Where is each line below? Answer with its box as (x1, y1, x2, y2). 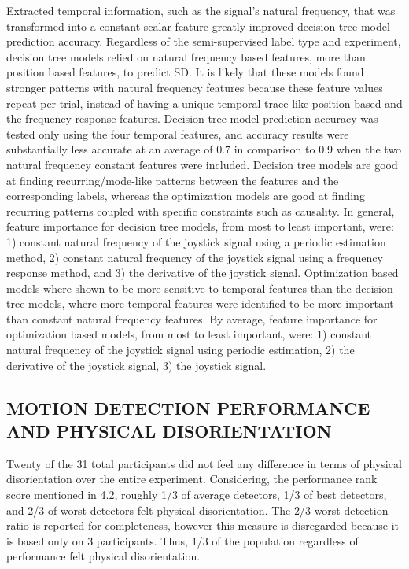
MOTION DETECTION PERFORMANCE (6, 395, 370, 419)
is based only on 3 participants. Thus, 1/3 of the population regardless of (6, 532, 359, 549)
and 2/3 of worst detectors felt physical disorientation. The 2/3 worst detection (6, 501, 389, 518)
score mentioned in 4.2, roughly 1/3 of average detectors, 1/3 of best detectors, (6, 486, 387, 503)
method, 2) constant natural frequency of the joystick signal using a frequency (6, 249, 383, 265)
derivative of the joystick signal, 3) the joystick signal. (6, 357, 267, 373)
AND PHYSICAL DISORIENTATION (6, 419, 332, 443)
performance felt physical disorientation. (6, 548, 201, 564)
